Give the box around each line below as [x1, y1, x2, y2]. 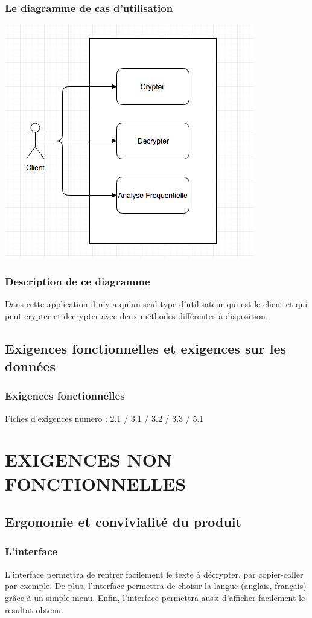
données [5, 357, 56, 375]
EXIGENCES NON [5, 447, 173, 472]
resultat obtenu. [5, 603, 63, 616]
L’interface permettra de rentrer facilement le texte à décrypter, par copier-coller [5, 567, 304, 580]
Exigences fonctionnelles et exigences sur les [5, 339, 287, 357]
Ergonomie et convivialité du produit [5, 512, 241, 531]
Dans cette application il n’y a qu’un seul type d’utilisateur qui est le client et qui [5, 298, 308, 310]
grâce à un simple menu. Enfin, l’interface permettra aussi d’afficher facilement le [5, 591, 305, 604]
